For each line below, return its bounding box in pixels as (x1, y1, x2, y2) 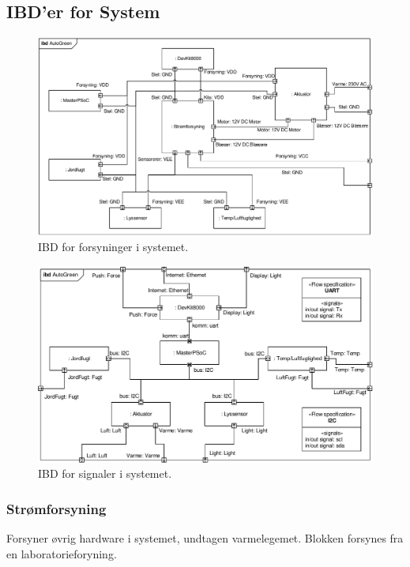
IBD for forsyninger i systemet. (38, 238, 189, 255)
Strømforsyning (6, 498, 107, 518)
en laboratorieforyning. (6, 545, 117, 561)
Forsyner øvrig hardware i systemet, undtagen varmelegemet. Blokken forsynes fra (6, 529, 404, 546)
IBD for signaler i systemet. (38, 465, 172, 482)
